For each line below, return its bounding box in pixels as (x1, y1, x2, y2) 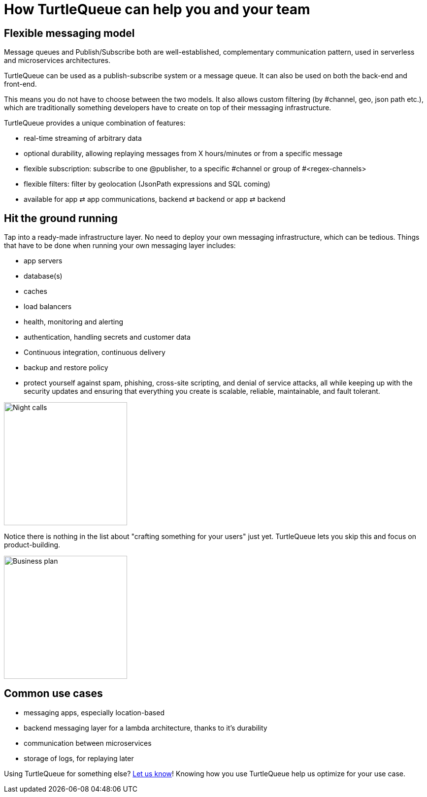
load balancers (24, 302, 72, 311)
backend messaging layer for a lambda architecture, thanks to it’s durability (24, 723, 267, 732)
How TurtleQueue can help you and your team (4, 1, 310, 18)
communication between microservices (24, 738, 152, 747)
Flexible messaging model (4, 27, 135, 39)
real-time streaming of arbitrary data (24, 134, 142, 143)
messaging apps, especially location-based (24, 708, 164, 717)
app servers (24, 256, 63, 265)
